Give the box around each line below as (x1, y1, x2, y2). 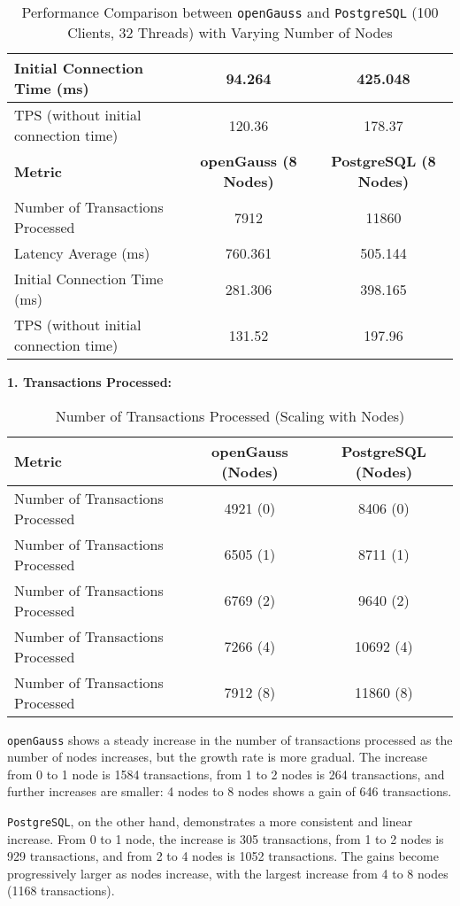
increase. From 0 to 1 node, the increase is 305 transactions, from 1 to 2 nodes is (7, 829, 444, 848)
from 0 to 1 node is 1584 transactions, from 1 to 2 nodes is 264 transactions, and (7, 764, 445, 783)
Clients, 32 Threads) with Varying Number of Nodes (67, 22, 393, 43)
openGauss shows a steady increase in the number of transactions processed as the (7, 730, 453, 748)
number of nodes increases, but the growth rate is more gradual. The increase (7, 747, 428, 766)
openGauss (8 (200, 151, 297, 171)
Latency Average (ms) (14, 243, 150, 263)
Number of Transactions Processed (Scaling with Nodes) (55, 405, 405, 426)
